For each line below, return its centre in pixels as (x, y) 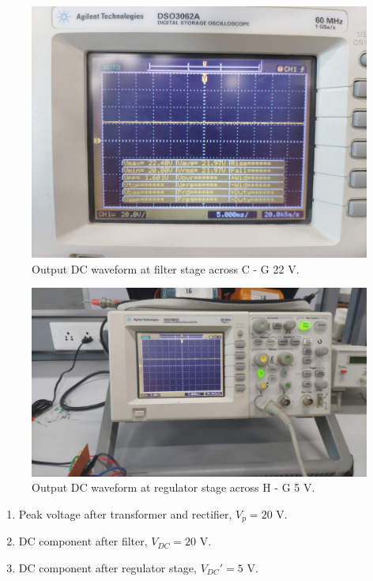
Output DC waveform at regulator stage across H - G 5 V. (173, 487)
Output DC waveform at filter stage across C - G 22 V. (166, 268)
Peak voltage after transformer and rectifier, (125, 513)
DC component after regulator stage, (107, 567)
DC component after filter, (83, 541)
